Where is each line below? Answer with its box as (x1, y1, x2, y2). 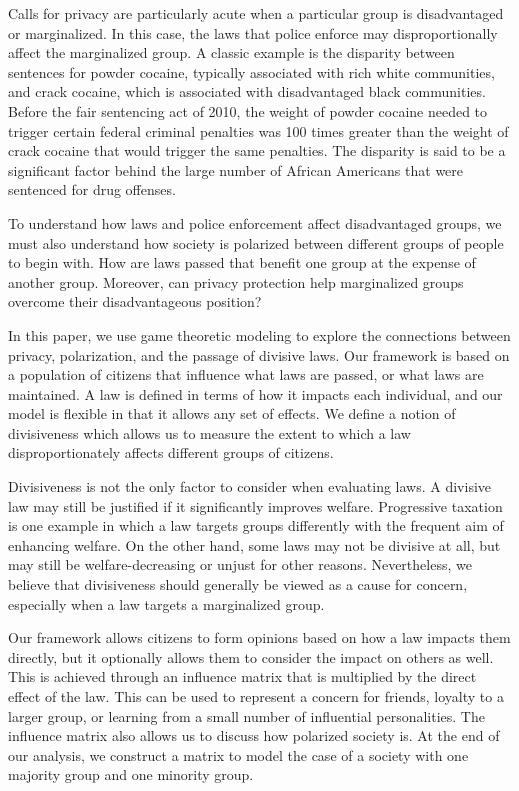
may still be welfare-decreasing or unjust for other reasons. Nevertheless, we (8, 554, 472, 575)
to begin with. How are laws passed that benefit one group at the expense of (8, 252, 476, 273)
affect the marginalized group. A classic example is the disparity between (8, 42, 455, 63)
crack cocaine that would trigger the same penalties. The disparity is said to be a (8, 140, 506, 161)
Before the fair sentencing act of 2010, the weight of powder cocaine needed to (8, 100, 488, 121)
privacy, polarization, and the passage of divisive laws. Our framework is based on (8, 344, 510, 365)
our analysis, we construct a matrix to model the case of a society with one (8, 744, 469, 765)
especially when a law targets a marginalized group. (8, 593, 325, 614)
